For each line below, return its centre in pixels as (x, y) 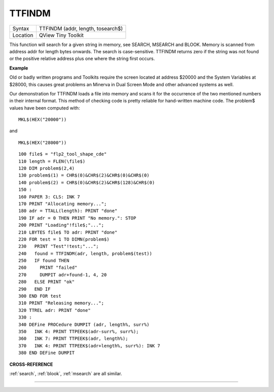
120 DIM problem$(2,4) (47, 168)
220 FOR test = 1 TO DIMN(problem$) (64, 239)
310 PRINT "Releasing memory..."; (61, 303)
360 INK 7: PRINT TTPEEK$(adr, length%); (73, 339)
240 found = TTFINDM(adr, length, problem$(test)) (85, 253)
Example (19, 68)
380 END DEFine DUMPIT (47, 353)
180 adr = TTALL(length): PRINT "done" (68, 211)
